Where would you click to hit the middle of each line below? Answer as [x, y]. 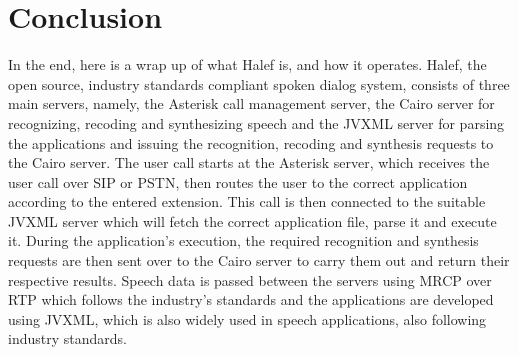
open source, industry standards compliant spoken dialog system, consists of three [259, 83]
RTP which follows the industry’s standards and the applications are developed [251, 299]
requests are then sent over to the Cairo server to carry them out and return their [259, 260]
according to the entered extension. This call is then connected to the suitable [247, 201]
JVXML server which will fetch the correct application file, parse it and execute [252, 220]
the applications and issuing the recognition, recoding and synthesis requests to [251, 142]
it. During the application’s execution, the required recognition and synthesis [243, 240]
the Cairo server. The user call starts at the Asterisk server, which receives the [249, 162]
